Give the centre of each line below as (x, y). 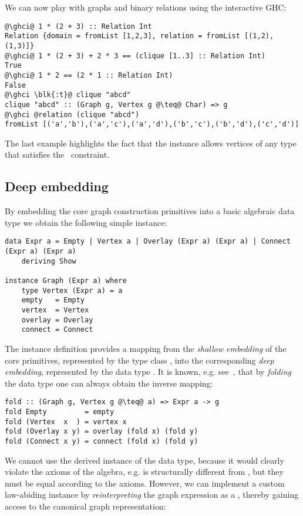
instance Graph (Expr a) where (66, 281)
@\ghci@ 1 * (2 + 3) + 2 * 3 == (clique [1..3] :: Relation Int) (135, 56)
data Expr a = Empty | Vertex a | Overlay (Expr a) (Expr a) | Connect (148, 242)
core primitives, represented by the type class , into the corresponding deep (139, 360)
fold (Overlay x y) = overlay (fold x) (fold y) (102, 432)
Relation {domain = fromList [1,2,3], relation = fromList (122, 36)
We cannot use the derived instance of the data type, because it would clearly (144, 460)
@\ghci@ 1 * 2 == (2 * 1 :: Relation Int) (89, 75)
